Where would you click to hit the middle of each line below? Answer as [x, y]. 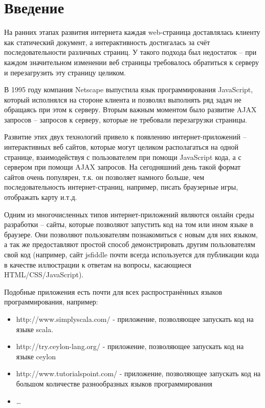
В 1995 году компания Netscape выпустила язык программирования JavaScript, [129, 89]
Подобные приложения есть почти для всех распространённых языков [113, 291]
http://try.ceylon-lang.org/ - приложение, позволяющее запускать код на [130, 346]
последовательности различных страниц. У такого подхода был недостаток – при [130, 52]
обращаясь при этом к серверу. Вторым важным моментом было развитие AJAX [130, 109]
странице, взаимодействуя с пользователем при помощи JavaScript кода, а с [123, 157]
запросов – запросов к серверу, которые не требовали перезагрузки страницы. [126, 119]
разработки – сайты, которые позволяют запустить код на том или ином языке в [129, 224]
